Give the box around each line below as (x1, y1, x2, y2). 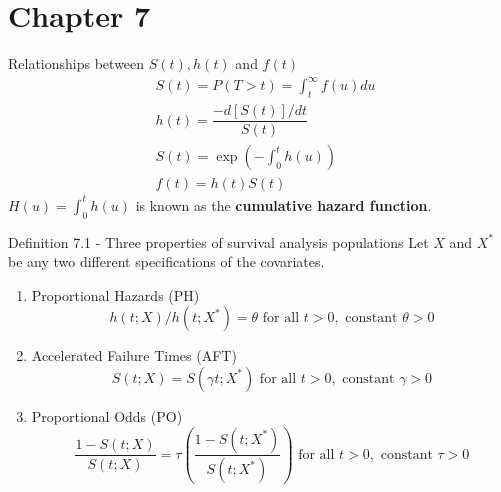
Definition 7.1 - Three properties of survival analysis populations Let (8, 231, 429, 252)
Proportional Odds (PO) (31, 405, 183, 426)
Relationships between (8, 53, 145, 74)
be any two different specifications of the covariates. (8, 251, 325, 272)
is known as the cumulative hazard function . (135, 194, 432, 215)
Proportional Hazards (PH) (31, 284, 200, 305)
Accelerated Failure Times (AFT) (31, 345, 237, 366)
